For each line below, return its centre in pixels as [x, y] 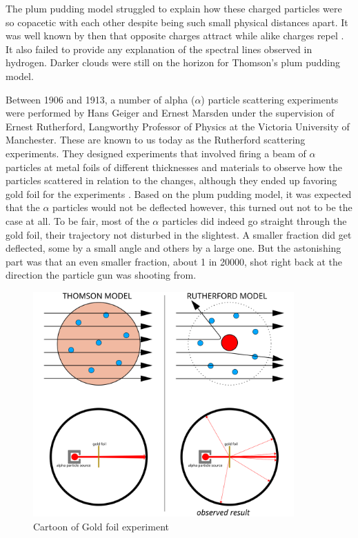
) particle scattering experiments [270, 99]
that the [23, 207]
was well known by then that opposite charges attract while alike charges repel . [175, 36]
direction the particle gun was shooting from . [101, 275]
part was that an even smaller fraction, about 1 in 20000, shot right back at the [174, 261]
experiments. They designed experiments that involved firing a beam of [156, 153]
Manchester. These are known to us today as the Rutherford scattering [156, 140]
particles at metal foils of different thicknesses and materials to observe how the [174, 167]
